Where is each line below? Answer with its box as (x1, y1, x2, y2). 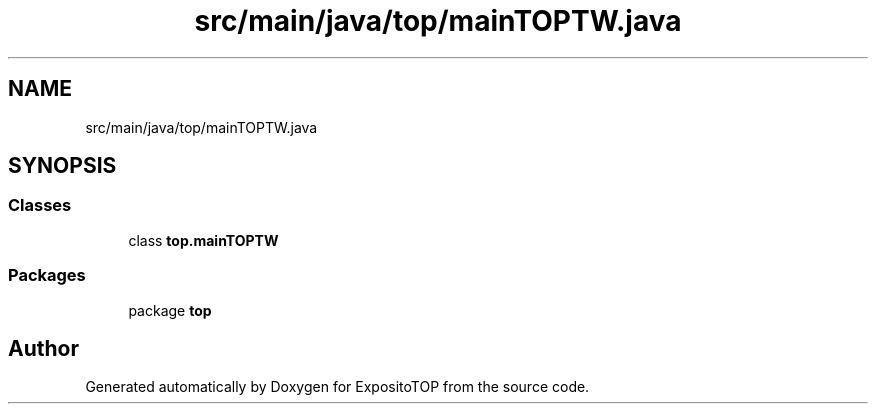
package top (128, 301, 212, 319)
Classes (8, 195, 72, 216)
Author (8, 335, 79, 361)
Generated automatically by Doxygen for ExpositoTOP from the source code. (85, 378, 590, 396)
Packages (8, 265, 86, 286)
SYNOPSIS (8, 153, 117, 179)
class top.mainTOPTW (128, 231, 279, 249)
